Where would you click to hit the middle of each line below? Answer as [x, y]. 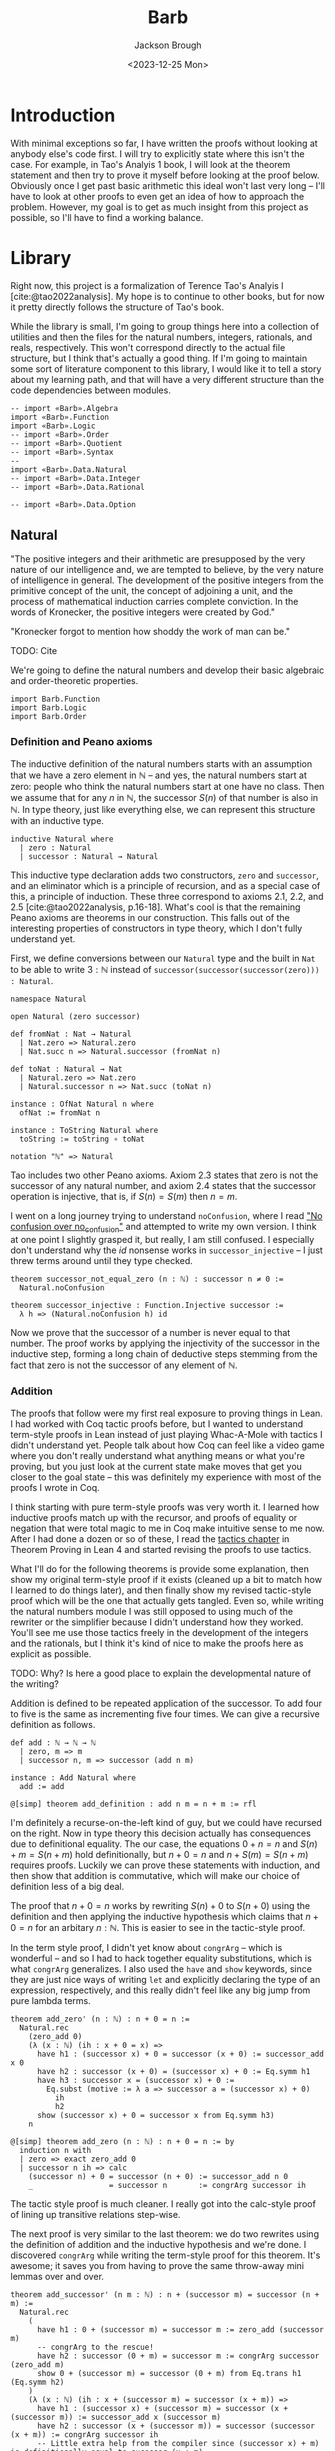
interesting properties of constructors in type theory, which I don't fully [156, 928]
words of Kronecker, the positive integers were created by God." [142, 612]
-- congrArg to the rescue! [95, 2347]
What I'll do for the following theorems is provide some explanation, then [160, 1568]
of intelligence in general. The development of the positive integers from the [167, 580]
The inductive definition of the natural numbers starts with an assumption [161, 763]
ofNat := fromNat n [60, 1112]
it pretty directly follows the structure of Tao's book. [117, 307]
